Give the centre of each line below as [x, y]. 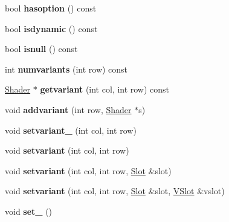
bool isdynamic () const [51, 28]
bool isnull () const [41, 49]
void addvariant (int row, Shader [68, 109]
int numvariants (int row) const [66, 69]
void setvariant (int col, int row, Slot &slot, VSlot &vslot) [115, 191]
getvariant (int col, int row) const [105, 89]
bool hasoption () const [51, 8]
